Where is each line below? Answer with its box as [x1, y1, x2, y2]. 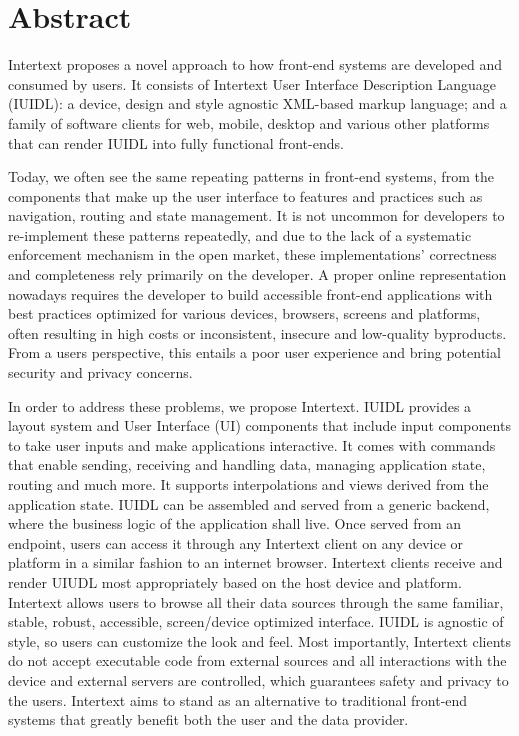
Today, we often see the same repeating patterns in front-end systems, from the [8, 166, 494, 187]
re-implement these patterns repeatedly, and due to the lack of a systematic [8, 224, 472, 245]
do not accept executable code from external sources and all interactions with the [8, 650, 507, 671]
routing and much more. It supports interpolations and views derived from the [8, 474, 489, 494]
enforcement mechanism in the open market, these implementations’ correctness [8, 244, 497, 265]
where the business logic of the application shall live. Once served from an [8, 513, 462, 534]
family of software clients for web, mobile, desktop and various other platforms [8, 112, 490, 133]
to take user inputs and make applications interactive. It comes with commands [8, 434, 496, 455]
